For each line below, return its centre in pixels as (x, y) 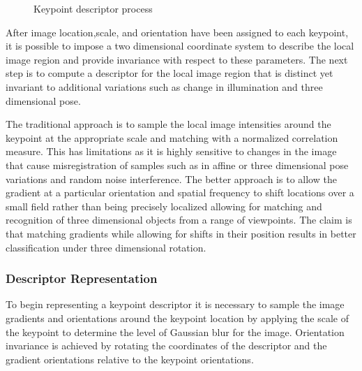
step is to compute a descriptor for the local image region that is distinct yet (169, 73)
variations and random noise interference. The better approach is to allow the (171, 179)
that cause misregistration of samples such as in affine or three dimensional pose (177, 165)
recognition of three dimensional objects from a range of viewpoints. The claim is (179, 220)
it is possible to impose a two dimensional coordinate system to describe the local (180, 46)
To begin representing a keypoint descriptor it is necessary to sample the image (175, 304)
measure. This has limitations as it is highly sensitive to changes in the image (171, 151)
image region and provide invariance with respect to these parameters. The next (177, 59)
